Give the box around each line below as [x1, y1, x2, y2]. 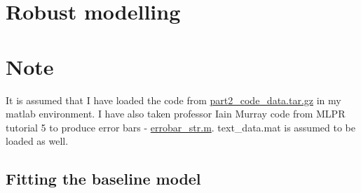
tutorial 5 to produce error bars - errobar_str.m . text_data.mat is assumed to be [6, 120, 355, 134]
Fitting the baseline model [6, 168, 201, 190]
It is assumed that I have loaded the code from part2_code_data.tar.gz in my [6, 92, 341, 107]
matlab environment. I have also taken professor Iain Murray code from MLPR [6, 106, 346, 121]
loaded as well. [6, 134, 69, 148]
